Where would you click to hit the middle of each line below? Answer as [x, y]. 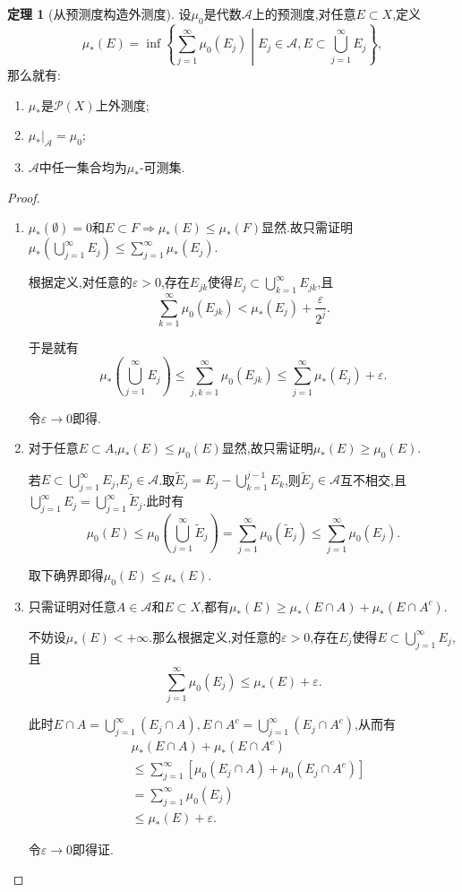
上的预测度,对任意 [304, 13]
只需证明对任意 [72, 606]
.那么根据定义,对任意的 [215, 636]
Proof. [24, 197]
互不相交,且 [373, 479]
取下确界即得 [66, 574]
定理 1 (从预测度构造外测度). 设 [99, 13]
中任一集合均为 [83, 167]
